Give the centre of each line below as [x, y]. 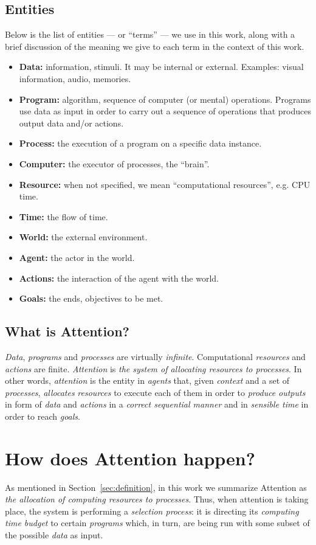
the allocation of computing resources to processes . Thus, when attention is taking [157, 499]
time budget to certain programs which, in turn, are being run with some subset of [157, 523]
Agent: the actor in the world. [77, 257]
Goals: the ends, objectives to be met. [91, 298]
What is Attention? [67, 331]
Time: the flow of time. [64, 216]
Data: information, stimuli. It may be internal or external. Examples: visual [161, 67]
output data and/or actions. [71, 123]
